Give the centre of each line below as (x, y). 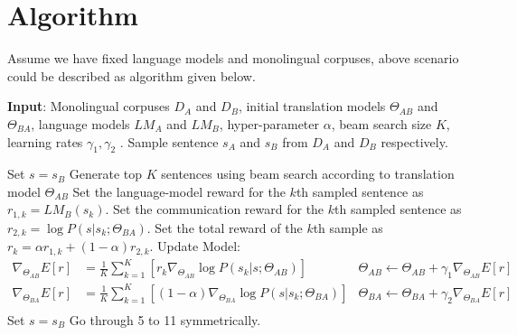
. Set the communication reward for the (215, 209)
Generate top (106, 174)
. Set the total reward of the (225, 227)
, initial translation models (312, 106)
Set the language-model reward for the (179, 191)
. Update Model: (195, 246)
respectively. (414, 141)
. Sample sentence (169, 141)
